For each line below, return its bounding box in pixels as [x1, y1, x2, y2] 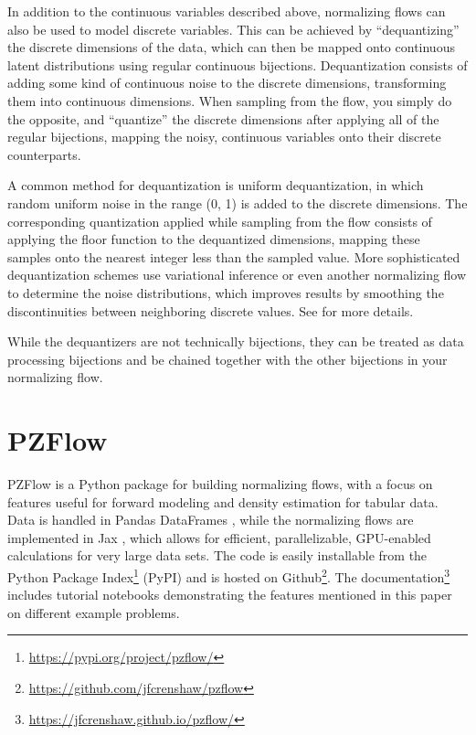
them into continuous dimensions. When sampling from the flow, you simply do [7, 91, 452, 110]
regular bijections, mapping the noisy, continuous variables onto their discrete [7, 127, 441, 146]
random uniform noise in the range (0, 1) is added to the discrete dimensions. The [7, 193, 468, 212]
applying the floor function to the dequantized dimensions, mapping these [7, 229, 420, 249]
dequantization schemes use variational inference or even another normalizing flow [7, 265, 467, 284]
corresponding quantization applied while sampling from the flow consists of [7, 211, 432, 230]
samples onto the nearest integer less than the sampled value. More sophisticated [7, 247, 460, 266]
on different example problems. [7, 602, 180, 622]
